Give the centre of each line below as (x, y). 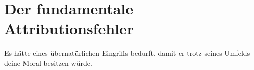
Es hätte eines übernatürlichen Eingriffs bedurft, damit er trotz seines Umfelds (127, 53)
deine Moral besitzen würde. (48, 63)
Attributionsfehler (69, 28)
